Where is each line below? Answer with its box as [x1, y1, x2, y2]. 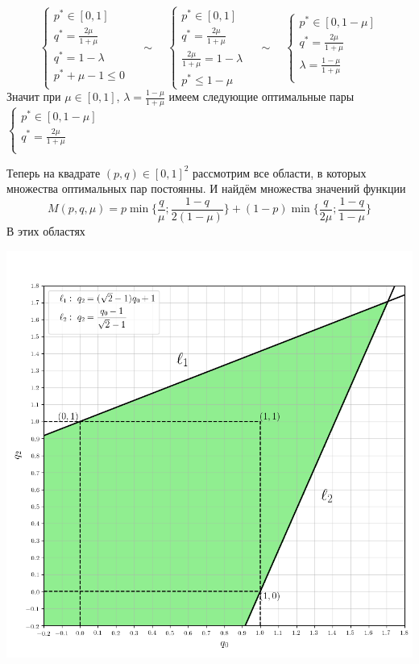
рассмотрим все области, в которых [193, 164, 367, 181]
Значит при [6, 88, 61, 105]
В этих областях [6, 222, 85, 239]
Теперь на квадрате [6, 164, 101, 181]
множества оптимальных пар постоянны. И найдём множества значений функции [6, 180, 406, 197]
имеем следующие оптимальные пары [168, 88, 355, 105]
